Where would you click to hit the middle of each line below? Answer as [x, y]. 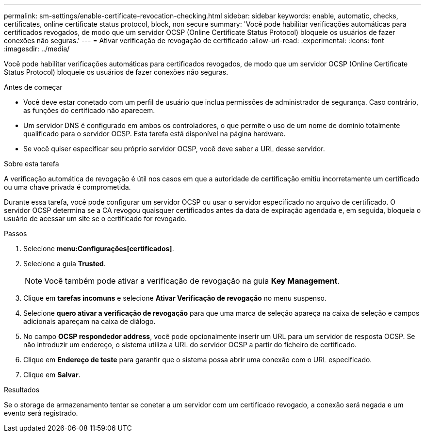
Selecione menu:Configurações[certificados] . [99, 249]
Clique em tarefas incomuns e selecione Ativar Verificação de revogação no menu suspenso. [175, 298]
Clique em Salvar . [52, 375]
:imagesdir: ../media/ [37, 49]
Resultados [22, 390]
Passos [16, 234]
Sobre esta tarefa [32, 164]
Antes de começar [33, 87]
